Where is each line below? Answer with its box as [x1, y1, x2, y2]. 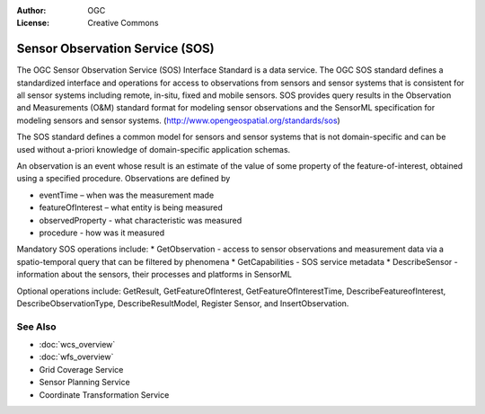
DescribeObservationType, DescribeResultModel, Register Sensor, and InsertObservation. [16, 297, 349, 309]
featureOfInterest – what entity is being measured [39, 202, 224, 213]
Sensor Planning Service [39, 377, 130, 388]
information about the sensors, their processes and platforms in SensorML [16, 269, 292, 280]
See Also [16, 320, 57, 332]
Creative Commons [87, 18, 159, 29]
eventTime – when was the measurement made [39, 189, 215, 200]
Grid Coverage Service [39, 364, 124, 374]
